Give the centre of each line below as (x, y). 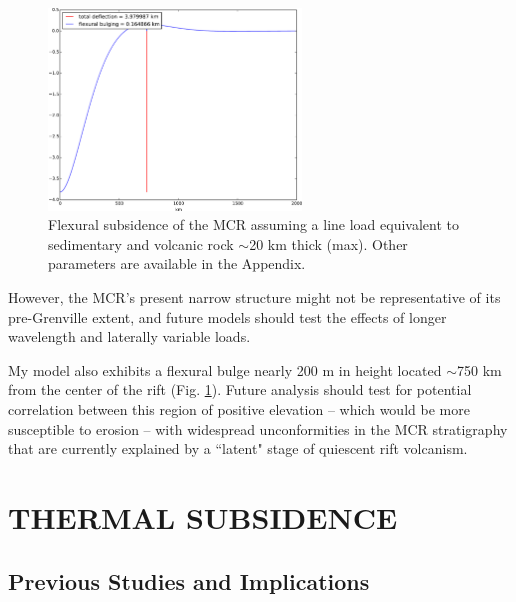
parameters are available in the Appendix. (177, 263)
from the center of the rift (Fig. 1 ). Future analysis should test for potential (240, 389)
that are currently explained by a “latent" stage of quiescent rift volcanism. (238, 448)
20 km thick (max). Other (328, 243)
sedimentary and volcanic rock (141, 243)
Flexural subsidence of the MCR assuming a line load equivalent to (254, 224)
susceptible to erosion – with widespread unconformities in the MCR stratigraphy (258, 428)
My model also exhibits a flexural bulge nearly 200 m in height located (225, 369)
